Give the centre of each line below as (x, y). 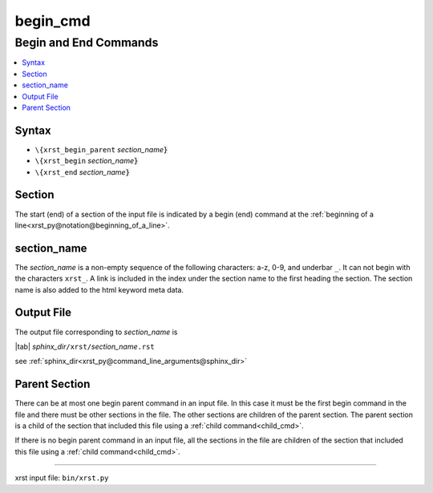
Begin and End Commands (87, 42)
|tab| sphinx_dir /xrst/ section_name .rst (85, 346)
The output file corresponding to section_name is (96, 332)
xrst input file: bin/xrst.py (62, 478)
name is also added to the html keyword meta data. (99, 289)
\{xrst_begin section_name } (87, 161)
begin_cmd (53, 21)
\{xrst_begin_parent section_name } (101, 149)
